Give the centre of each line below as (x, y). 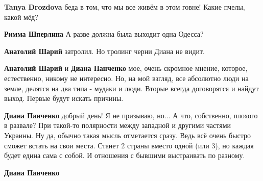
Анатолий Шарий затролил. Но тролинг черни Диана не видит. (105, 51)
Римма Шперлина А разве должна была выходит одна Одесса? (104, 34)
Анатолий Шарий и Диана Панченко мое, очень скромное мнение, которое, (126, 68)
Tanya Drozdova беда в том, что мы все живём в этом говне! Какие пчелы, (125, 7)
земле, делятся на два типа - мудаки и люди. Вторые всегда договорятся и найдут (131, 88)
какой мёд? (21, 17)
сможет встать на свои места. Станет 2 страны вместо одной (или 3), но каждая (129, 145)
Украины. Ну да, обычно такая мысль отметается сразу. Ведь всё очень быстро (128, 135)
